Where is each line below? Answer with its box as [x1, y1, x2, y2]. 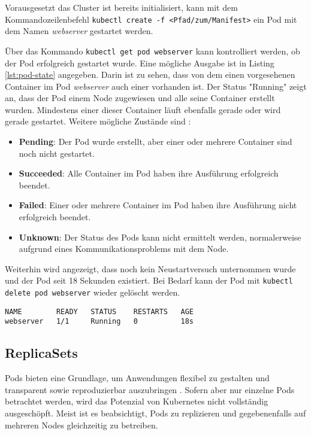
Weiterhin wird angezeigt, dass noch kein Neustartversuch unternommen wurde [5, 262, 296, 275]
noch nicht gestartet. [19, 147, 95, 159]
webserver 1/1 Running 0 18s [5, 317, 194, 326]
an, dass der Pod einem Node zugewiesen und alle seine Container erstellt [5, 92, 275, 104]
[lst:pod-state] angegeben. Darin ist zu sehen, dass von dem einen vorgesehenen [5, 68, 295, 81]
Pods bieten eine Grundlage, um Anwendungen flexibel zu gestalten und [5, 372, 270, 384]
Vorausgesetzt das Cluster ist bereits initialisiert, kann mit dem [5, 1, 238, 13]
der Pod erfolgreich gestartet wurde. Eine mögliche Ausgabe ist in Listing [5, 56, 274, 69]
